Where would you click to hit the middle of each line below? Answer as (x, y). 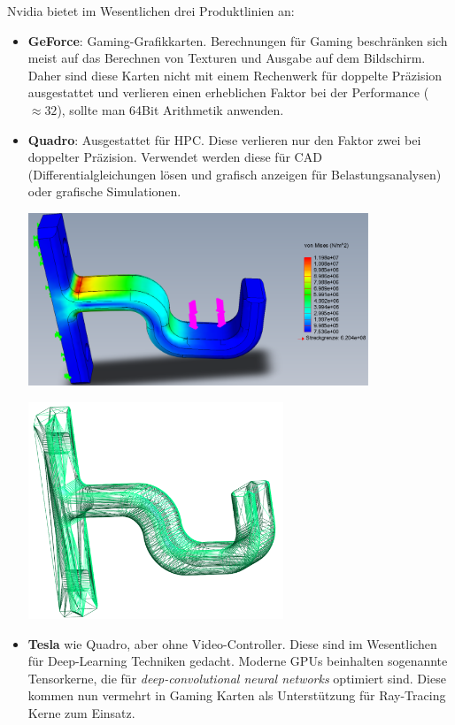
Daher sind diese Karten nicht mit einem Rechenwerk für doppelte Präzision (235, 75)
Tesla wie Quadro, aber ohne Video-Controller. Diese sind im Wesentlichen (232, 643)
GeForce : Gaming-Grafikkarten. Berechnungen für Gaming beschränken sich (238, 40)
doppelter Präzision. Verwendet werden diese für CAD (175, 157)
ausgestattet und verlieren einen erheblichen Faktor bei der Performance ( (228, 92)
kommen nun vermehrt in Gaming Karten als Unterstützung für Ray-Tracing (237, 695)
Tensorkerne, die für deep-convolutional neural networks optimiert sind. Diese (237, 678)
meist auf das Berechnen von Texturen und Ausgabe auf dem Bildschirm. (227, 58)
